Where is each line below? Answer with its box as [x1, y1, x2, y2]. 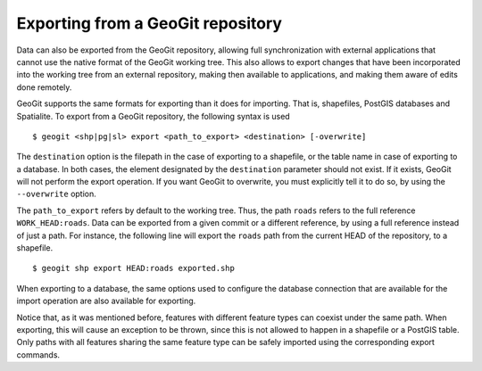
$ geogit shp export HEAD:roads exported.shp [32, 263, 236, 274]
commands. [16, 349, 61, 360]
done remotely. [16, 81, 72, 93]
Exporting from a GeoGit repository [16, 13, 283, 33]
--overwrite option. [16, 188, 97, 200]
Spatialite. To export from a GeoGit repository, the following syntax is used [16, 111, 290, 121]
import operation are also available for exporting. [16, 295, 196, 307]
